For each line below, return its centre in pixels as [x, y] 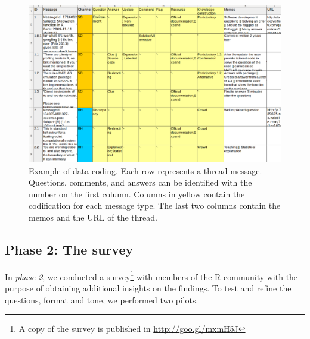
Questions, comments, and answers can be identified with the [140, 182]
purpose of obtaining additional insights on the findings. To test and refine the [148, 288]
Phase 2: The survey [69, 249]
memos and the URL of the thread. [93, 217]
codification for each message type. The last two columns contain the [155, 205]
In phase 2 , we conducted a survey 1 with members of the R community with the [151, 275]
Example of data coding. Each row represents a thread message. [145, 170]
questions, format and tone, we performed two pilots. [102, 299]
